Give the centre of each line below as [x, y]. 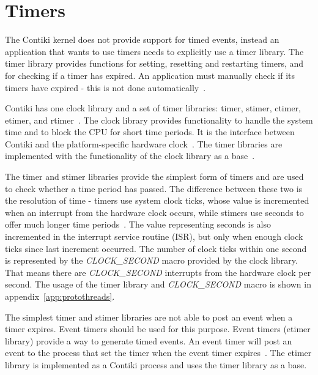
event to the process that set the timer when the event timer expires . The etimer [158, 353]
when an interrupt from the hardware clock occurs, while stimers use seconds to [154, 212]
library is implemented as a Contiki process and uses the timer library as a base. [156, 364]
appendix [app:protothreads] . [60, 296]
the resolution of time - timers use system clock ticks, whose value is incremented [157, 200]
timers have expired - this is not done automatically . [105, 87]
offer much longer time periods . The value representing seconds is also [138, 224]
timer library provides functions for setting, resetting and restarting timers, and [154, 63]
